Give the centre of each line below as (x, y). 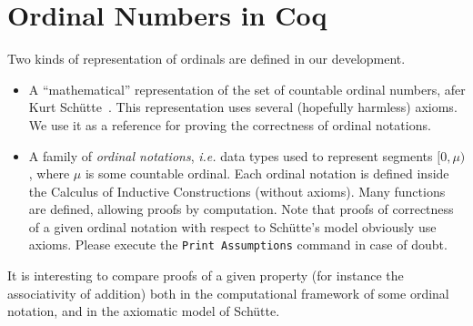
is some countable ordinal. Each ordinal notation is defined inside (267, 173)
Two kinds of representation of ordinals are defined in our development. (206, 59)
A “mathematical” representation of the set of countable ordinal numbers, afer (247, 89)
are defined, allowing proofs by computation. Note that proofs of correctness (241, 209)
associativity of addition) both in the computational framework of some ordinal (228, 293)
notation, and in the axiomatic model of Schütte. (144, 311)
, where (49, 173)
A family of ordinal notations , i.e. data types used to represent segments (231, 155)
